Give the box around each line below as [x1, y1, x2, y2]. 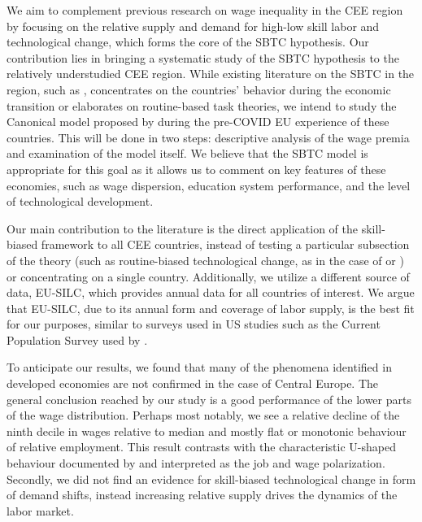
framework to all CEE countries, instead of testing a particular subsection [41, 236, 410, 253]
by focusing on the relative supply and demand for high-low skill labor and [7, 17, 380, 34]
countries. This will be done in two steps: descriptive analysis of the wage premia [7, 128, 410, 146]
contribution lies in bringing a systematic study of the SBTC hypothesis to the [7, 49, 399, 66]
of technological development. [7, 193, 154, 210]
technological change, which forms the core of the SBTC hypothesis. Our [7, 33, 369, 50]
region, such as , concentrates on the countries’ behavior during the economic [7, 80, 391, 98]
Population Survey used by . [7, 331, 148, 348]
